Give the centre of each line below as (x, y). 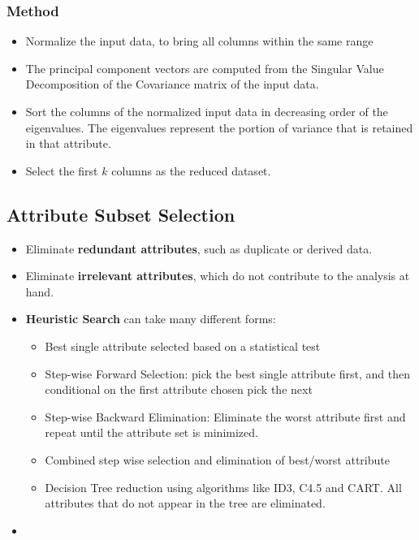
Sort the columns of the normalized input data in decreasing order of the (207, 111)
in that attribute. (68, 143)
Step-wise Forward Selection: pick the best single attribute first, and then (228, 373)
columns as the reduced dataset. (191, 170)
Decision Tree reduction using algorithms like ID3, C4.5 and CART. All (223, 487)
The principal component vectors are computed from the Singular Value (205, 68)
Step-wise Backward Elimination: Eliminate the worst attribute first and (225, 416)
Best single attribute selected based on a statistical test (183, 346)
